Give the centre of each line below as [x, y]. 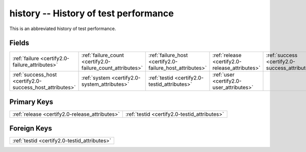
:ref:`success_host [35, 75]
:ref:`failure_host [168, 55]
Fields [19, 43]
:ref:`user [223, 75]
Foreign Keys [31, 128]
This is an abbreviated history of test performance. [63, 29]
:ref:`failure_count [103, 55]
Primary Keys [31, 102]
